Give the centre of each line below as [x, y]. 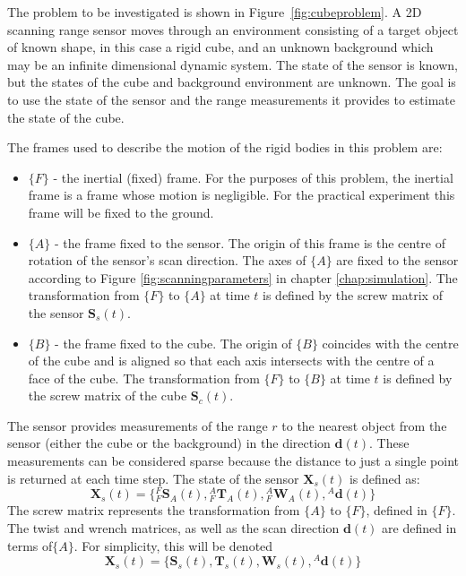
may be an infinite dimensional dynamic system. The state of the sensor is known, [233, 64]
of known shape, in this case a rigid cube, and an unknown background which [220, 47]
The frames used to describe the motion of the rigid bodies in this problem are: [225, 147]
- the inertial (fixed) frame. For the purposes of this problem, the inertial [253, 177]
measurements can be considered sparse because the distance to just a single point [233, 461]
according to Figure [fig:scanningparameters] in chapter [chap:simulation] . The [243, 277]
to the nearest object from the [364, 425]
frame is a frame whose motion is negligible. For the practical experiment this [242, 195]
